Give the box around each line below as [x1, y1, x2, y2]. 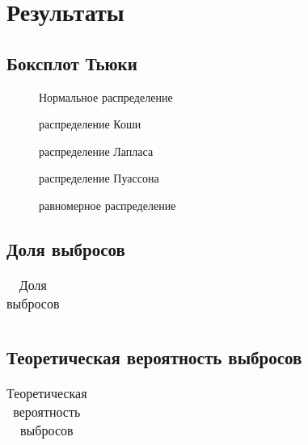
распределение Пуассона [39, 170, 159, 187]
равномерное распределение [39, 196, 176, 213]
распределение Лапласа [39, 142, 154, 159]
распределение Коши [39, 115, 141, 132]
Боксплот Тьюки [6, 50, 137, 75]
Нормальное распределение [39, 88, 173, 105]
